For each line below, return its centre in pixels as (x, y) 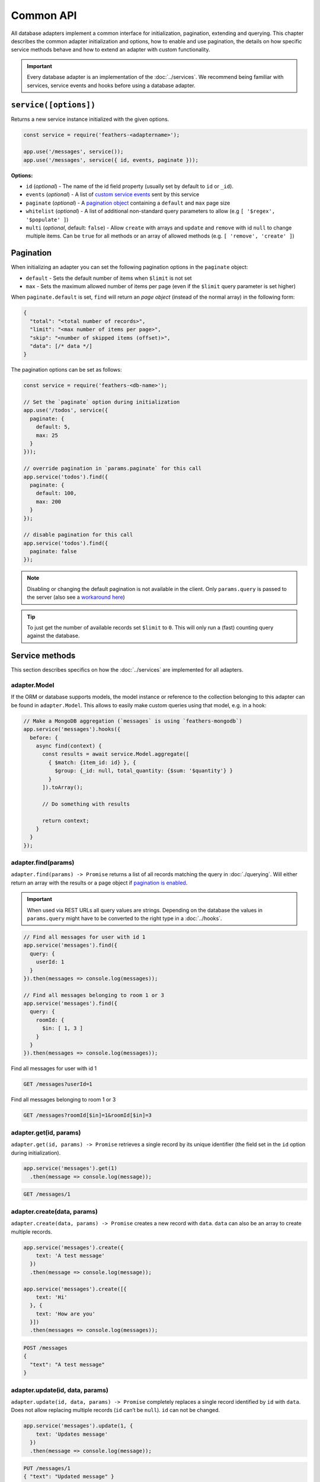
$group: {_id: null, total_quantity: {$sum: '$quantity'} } (144, 771)
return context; (66, 820)
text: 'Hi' (52, 1297)
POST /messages (45, 1348)
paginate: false (53, 552)
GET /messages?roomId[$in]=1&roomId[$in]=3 (88, 1115)
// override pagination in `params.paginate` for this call (113, 469)
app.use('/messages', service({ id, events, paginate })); (111, 160)
